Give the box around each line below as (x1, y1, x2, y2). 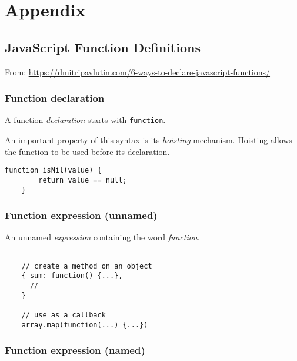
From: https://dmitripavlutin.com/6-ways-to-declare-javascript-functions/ (5, 65, 271, 78)
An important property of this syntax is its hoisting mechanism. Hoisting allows (5, 134, 292, 146)
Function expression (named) (5, 343, 145, 357)
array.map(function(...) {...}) (21, 320, 148, 329)
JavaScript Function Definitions (5, 38, 201, 56)
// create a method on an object (21, 261, 152, 270)
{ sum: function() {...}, (21, 271, 123, 280)
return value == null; (38, 175, 127, 184)
